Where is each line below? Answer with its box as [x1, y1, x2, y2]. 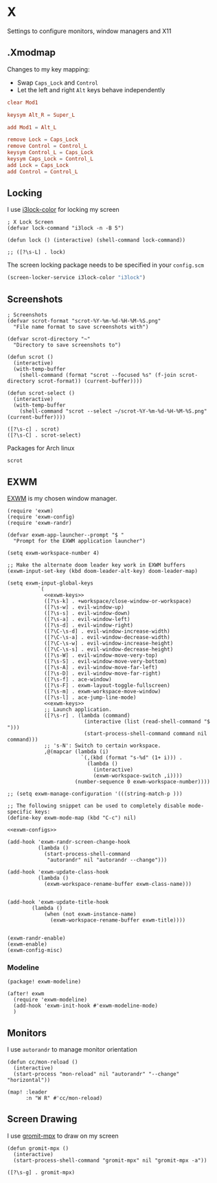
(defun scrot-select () [7, 390, 76, 397]
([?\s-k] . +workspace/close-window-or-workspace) [43, 598, 192, 605]
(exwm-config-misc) [7, 946, 63, 953]
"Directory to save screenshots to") [13, 342, 122, 349]
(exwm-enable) [7, 940, 48, 948]
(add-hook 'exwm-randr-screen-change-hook [7, 838, 130, 845]
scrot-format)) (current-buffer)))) [37, 378, 143, 385]
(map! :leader [7, 1089, 48, 1096]
